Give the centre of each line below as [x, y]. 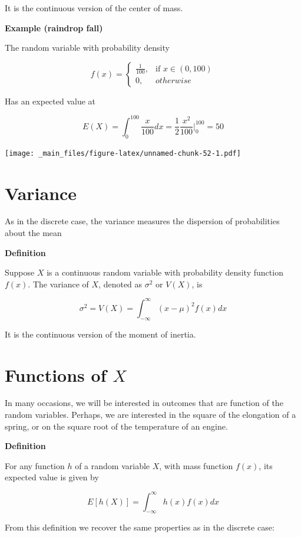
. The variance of [58, 284]
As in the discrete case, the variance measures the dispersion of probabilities [142, 221]
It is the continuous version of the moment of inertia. [100, 334]
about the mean [33, 233]
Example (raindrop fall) [54, 27]
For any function [35, 465]
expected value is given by [52, 477]
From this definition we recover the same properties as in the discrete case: [140, 527]
